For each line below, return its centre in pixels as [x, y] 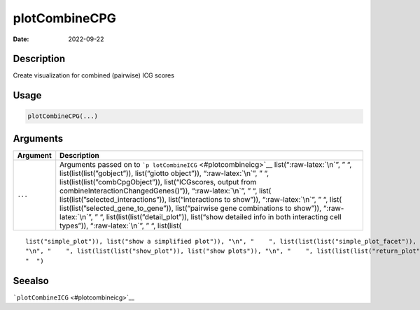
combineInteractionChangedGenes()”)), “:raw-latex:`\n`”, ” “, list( [166, 191]
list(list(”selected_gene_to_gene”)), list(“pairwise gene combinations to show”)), [191, 208]
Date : [21, 39]
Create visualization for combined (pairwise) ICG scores [94, 75]
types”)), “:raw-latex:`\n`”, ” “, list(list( [121, 226]
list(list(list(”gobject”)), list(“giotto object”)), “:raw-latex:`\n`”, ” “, [164, 173]
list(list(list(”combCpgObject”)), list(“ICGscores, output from [158, 182]
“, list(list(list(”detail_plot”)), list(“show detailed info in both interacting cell [221, 216]
